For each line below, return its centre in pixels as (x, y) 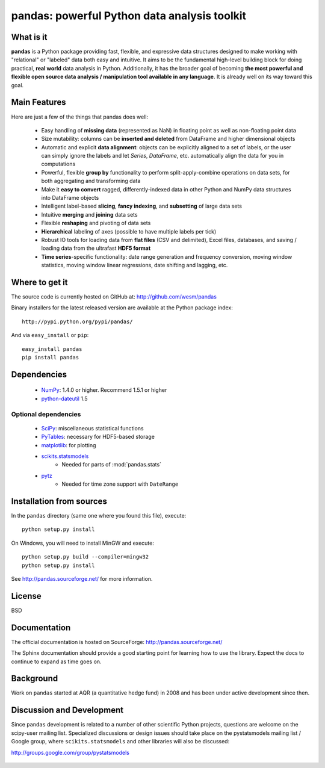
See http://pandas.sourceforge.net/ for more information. (82, 578)
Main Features (39, 102)
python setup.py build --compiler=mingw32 (85, 557)
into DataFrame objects (70, 198)
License (26, 596)
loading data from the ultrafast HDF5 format (96, 248)
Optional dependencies (46, 414)
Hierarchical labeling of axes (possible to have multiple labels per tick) (129, 231)
